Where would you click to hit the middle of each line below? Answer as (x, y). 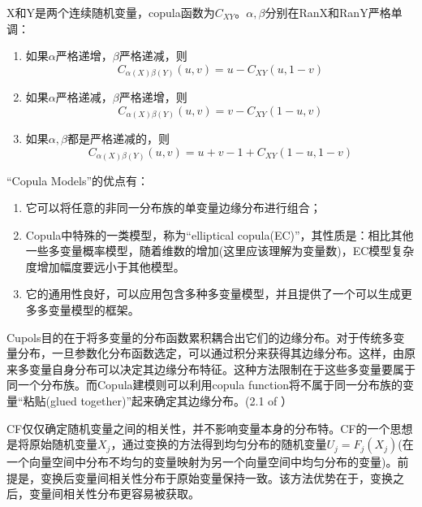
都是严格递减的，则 (118, 139)
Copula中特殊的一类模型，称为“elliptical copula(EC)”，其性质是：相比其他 (220, 234)
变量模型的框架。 (94, 310)
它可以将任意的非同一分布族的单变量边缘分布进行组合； (173, 208)
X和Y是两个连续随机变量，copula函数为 (111, 12)
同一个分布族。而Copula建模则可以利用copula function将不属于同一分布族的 (205, 385)
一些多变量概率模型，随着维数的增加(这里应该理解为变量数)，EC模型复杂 (220, 251)
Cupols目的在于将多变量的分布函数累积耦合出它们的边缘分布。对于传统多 (200, 337)
